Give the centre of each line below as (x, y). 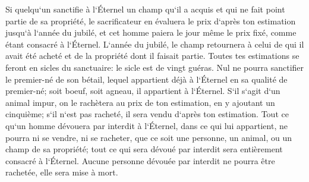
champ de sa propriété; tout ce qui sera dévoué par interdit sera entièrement (144, 149)
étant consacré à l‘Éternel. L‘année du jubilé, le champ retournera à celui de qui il (155, 44)
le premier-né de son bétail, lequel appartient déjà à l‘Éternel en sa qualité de (146, 79)
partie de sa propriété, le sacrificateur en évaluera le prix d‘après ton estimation (151, 21)
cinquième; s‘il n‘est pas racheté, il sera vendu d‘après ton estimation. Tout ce (147, 114)
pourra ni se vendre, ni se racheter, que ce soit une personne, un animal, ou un (149, 137)
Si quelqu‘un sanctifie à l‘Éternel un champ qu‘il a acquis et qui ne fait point (145, 9)
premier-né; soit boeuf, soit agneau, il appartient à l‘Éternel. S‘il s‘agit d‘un (143, 91)
